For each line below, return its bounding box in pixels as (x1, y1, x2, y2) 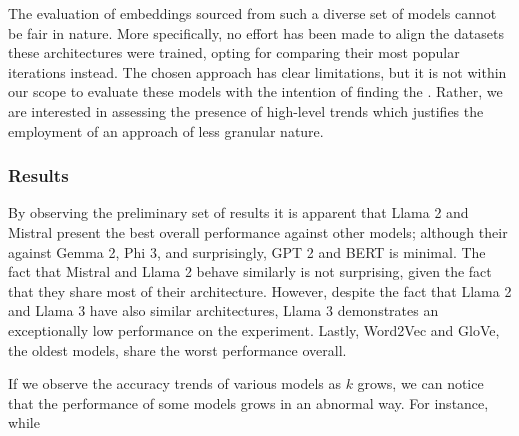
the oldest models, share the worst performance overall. (8, 339, 347, 360)
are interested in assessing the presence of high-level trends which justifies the (8, 100, 484, 121)
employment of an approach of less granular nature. (8, 120, 324, 141)
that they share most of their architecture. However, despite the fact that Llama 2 (8, 280, 512, 301)
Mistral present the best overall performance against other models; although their (8, 221, 508, 242)
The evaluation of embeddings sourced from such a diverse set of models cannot (8, 3, 497, 23)
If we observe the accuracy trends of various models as (8, 373, 341, 394)
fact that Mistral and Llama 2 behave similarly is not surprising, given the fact (8, 261, 492, 282)
